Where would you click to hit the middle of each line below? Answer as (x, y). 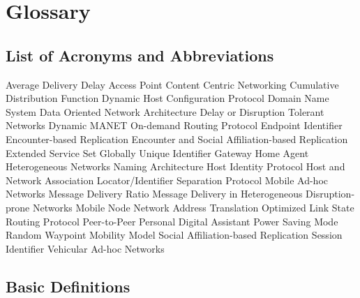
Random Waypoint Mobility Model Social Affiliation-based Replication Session (174, 235)
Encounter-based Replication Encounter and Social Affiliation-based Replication (177, 139)
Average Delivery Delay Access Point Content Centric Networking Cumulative (172, 84)
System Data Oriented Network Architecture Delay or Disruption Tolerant (165, 111)
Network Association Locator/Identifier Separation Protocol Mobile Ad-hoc (167, 180)
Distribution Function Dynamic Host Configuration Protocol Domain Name (167, 98)
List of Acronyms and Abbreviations (140, 55)
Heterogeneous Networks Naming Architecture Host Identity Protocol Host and (175, 166)
